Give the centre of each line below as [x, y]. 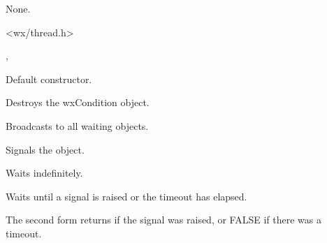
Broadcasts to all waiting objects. [77, 125]
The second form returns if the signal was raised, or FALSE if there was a [163, 220]
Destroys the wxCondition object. [78, 102]
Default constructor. [49, 79]
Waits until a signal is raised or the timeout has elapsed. [126, 196]
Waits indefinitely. [44, 173]
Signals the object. [45, 149]
